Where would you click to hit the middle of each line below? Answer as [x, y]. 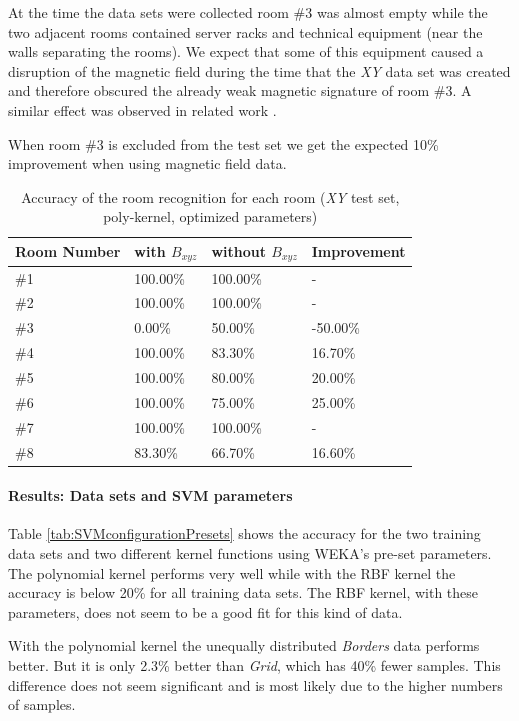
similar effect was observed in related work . [142, 109]
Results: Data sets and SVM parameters [150, 495]
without [238, 250]
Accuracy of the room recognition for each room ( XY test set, [210, 196]
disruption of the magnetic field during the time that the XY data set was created [259, 70]
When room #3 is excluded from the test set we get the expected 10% [223, 143]
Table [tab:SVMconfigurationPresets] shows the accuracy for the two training [244, 533]
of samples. [42, 704]
